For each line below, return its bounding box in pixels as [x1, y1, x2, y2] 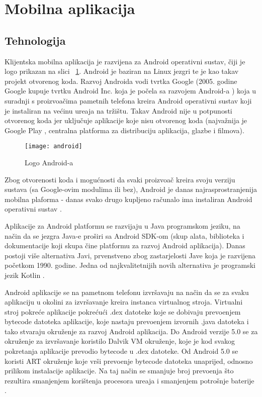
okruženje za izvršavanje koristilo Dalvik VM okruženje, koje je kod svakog [5, 336, 235, 346]
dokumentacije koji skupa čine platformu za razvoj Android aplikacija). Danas [5, 240, 245, 251]
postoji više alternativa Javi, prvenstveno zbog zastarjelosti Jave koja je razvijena [5, 250, 256, 260]
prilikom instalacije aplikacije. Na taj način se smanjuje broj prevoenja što [5, 365, 234, 376]
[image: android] [25, 143, 82, 150]
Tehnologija [5, 32, 66, 48]
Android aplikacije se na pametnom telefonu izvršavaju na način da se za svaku [5, 286, 249, 297]
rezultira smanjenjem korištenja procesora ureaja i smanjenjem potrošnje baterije [5, 375, 254, 385]
